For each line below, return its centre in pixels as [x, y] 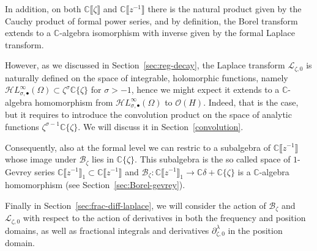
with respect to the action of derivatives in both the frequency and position [164, 218]
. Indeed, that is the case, [251, 102]
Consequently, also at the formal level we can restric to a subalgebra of [138, 147]
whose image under [41, 159]
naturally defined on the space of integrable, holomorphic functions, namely [147, 77]
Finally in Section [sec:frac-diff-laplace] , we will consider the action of [136, 205]
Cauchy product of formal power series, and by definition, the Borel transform [151, 20]
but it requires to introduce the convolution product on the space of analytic [148, 115]
